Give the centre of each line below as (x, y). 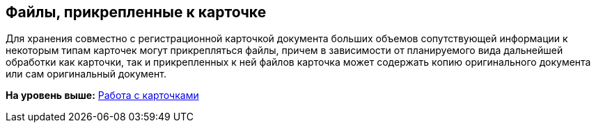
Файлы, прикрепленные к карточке (136, 12)
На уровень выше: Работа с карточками (102, 95)
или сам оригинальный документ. (86, 74)
